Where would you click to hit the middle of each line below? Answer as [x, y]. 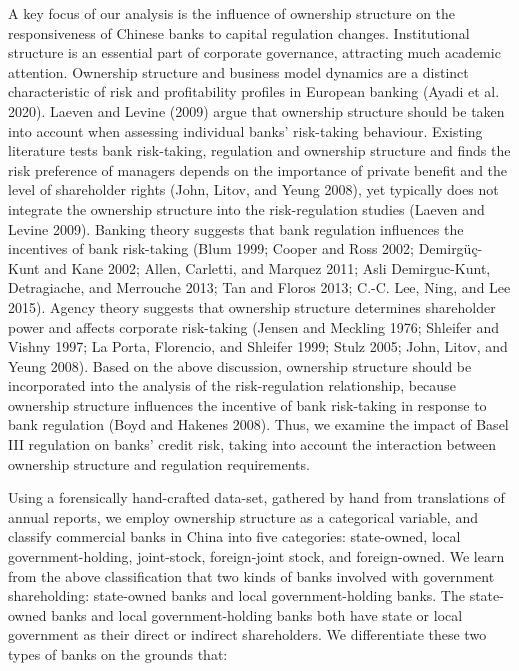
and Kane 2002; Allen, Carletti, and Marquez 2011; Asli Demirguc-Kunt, [267, 267]
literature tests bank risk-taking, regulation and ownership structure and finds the [259, 150]
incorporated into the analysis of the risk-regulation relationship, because [232, 385]
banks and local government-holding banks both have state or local [257, 614]
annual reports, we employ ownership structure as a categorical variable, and [243, 516]
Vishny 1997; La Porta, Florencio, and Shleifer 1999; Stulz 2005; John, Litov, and [258, 346]
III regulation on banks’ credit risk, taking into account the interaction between [252, 444]
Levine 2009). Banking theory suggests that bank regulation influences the [236, 228]
